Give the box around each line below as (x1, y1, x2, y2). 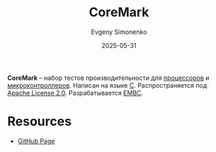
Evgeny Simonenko (91, 28, 147, 36)
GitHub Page (17, 136, 55, 145)
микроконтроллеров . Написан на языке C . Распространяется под (7, 81, 208, 89)
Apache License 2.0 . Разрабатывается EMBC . (7, 88, 144, 97)
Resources (7, 114, 72, 129)
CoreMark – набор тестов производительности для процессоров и (7, 74, 210, 82)
